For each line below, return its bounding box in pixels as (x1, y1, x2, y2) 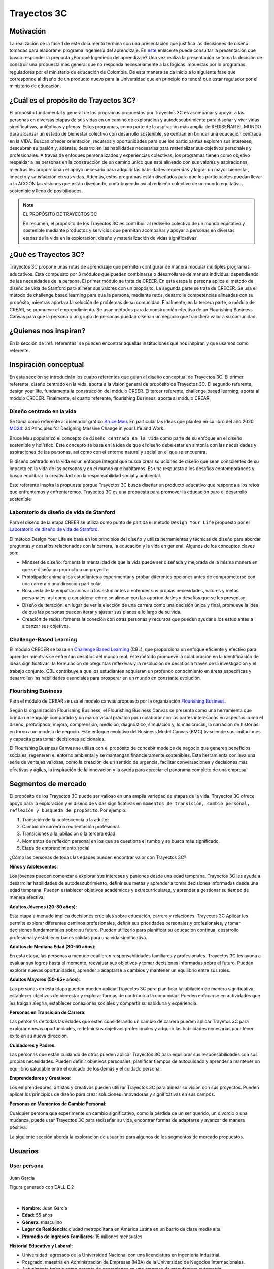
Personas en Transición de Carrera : (9, 1009, 86, 1015)
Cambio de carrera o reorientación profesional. (22, 824, 120, 830)
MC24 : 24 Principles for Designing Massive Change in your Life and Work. (9, 425, 165, 431)
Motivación (9, 27, 46, 36)
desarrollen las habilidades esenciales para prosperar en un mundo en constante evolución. (9, 675, 201, 681)
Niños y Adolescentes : (9, 863, 58, 870)
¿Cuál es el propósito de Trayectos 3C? (9, 96, 136, 105)
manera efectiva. (9, 894, 45, 900)
